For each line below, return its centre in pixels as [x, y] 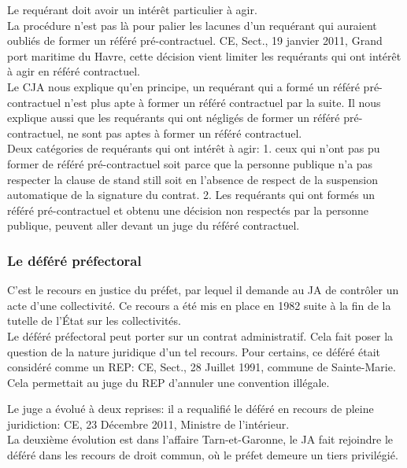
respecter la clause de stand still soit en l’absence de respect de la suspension [192, 179]
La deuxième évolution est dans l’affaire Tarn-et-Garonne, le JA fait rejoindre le [200, 439]
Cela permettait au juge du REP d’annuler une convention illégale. [168, 382]
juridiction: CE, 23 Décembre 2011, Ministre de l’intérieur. [148, 424]
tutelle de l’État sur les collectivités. [94, 321]
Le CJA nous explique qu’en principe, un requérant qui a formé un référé [183, 86]
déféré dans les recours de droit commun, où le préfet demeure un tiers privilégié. [203, 455]
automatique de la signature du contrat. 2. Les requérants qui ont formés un [191, 195]
